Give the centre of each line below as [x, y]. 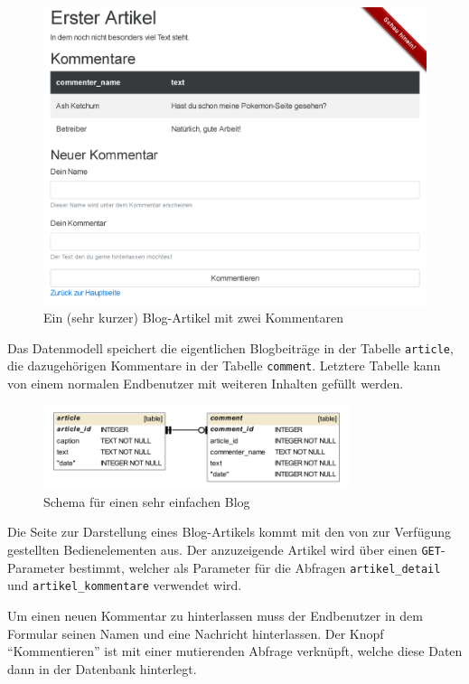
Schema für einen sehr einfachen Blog [147, 501]
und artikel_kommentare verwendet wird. [125, 585]
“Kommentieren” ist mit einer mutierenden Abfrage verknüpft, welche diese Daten [235, 651]
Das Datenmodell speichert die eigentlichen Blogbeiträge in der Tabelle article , [230, 347]
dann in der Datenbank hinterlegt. [102, 668]
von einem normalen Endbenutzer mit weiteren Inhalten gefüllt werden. [206, 384]
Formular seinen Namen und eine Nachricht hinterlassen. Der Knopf [196, 633]
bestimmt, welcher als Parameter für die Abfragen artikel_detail [255, 567]
